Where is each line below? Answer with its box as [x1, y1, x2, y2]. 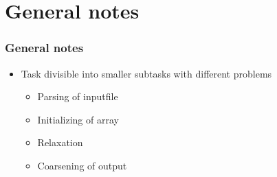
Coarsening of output [37, 158, 127, 172]
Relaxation [37, 135, 83, 150]
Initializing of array [37, 112, 119, 126]
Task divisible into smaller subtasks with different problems [21, 66, 272, 80]
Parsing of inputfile [37, 89, 118, 104]
